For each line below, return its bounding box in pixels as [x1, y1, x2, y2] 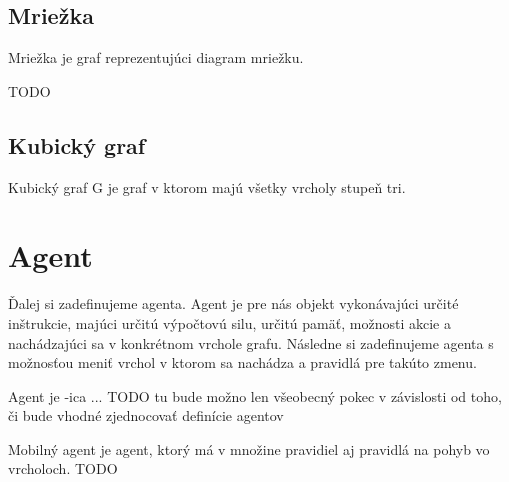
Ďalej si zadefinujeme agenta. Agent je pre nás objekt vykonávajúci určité [8, 293, 459, 314]
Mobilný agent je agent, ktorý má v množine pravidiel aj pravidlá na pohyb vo [8, 438, 490, 459]
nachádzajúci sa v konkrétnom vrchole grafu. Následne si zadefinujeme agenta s [8, 332, 494, 353]
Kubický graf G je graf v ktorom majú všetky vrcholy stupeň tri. [8, 176, 406, 197]
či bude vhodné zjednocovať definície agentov [8, 405, 284, 426]
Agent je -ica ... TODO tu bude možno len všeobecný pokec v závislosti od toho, [8, 385, 502, 406]
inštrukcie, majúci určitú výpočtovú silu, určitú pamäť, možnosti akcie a [8, 312, 451, 333]
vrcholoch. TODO [8, 458, 118, 479]
